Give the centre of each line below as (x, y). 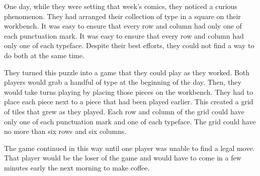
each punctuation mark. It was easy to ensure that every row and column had (124, 35)
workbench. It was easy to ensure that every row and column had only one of (123, 26)
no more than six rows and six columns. (65, 131)
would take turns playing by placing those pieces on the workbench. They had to (128, 92)
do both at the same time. (44, 55)
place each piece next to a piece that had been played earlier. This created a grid (129, 102)
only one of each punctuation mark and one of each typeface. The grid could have (130, 121)
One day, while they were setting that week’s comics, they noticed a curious (121, 6)
